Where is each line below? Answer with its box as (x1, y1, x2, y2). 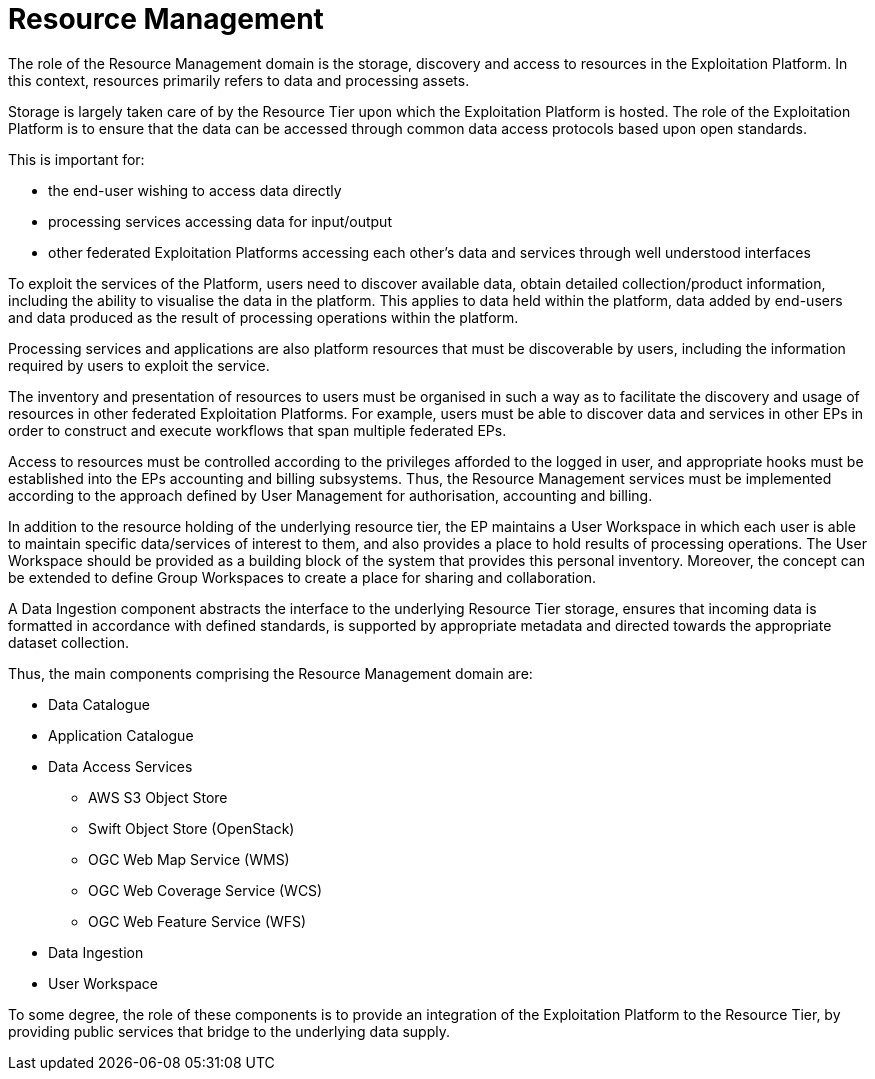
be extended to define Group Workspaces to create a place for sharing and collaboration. (8, 568, 596, 586)
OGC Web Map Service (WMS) (88, 850, 290, 868)
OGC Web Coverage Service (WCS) (88, 881, 323, 899)
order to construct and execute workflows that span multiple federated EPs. (8, 421, 507, 439)
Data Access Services (48, 757, 193, 775)
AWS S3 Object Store (88, 788, 228, 806)
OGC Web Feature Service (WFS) (88, 912, 307, 930)
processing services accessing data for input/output (48, 212, 392, 230)
